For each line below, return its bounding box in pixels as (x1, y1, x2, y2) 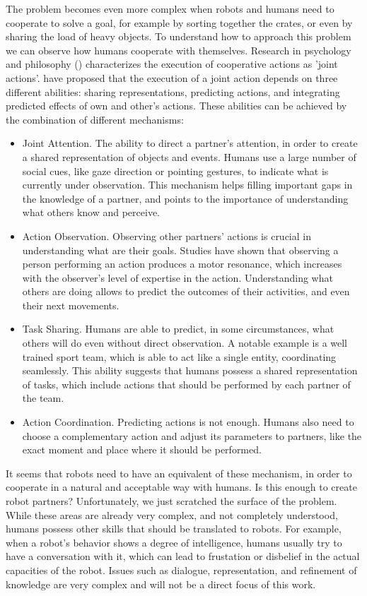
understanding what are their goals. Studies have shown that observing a (22, 242, 339, 257)
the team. (22, 391, 64, 405)
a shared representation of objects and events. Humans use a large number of (22, 149, 356, 164)
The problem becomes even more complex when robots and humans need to (6, 1, 334, 16)
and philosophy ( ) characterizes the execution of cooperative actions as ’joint (6, 56, 338, 71)
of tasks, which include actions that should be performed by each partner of (22, 376, 351, 391)
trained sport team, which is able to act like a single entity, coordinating (22, 349, 337, 364)
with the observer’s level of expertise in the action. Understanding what (22, 270, 333, 285)
